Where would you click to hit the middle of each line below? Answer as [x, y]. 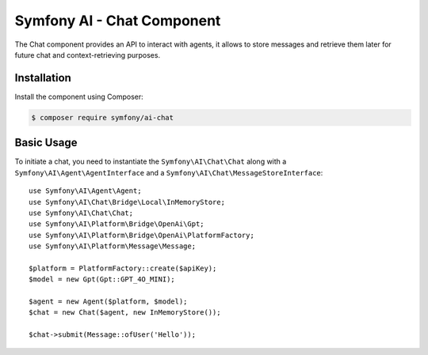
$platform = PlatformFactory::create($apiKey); [123, 268]
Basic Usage [46, 143]
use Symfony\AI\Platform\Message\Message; [113, 246]
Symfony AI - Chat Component [118, 21]
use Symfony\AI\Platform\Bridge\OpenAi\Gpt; [117, 224]
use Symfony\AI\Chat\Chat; [81, 213]
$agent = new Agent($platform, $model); [108, 302]
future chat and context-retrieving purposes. [88, 55]
